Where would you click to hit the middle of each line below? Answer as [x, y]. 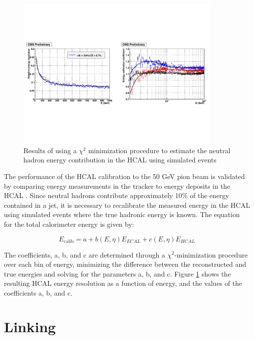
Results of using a [50, 150]
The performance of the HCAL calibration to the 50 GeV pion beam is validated [125, 176]
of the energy [209, 195]
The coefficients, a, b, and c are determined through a [85, 254]
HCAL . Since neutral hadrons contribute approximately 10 [93, 195]
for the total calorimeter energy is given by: [69, 224]
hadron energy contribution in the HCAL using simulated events [120, 160]
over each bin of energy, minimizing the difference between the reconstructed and [125, 264]
